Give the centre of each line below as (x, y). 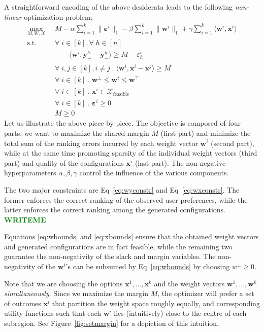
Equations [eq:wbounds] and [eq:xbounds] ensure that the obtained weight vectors (131, 236)
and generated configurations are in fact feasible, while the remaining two (118, 246)
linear (13, 16)
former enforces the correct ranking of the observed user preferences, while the (126, 199)
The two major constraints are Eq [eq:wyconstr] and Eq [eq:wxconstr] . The (122, 189)
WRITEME (25, 219)
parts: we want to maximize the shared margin (77, 133)
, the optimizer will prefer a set (206, 293)
